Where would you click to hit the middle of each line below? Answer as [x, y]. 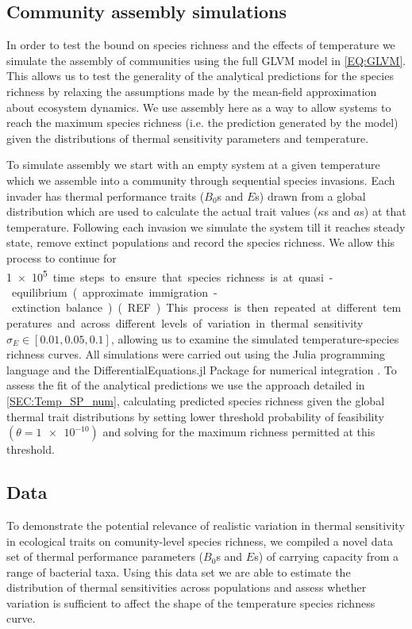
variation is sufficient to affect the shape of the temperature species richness [191, 602]
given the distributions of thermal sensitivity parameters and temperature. [188, 138]
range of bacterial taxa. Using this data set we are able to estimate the [179, 571]
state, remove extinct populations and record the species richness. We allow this [201, 242]
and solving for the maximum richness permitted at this [239, 432]
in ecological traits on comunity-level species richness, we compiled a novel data [200, 541]
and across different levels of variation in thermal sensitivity [210, 322]
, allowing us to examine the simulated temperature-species [255, 338]
